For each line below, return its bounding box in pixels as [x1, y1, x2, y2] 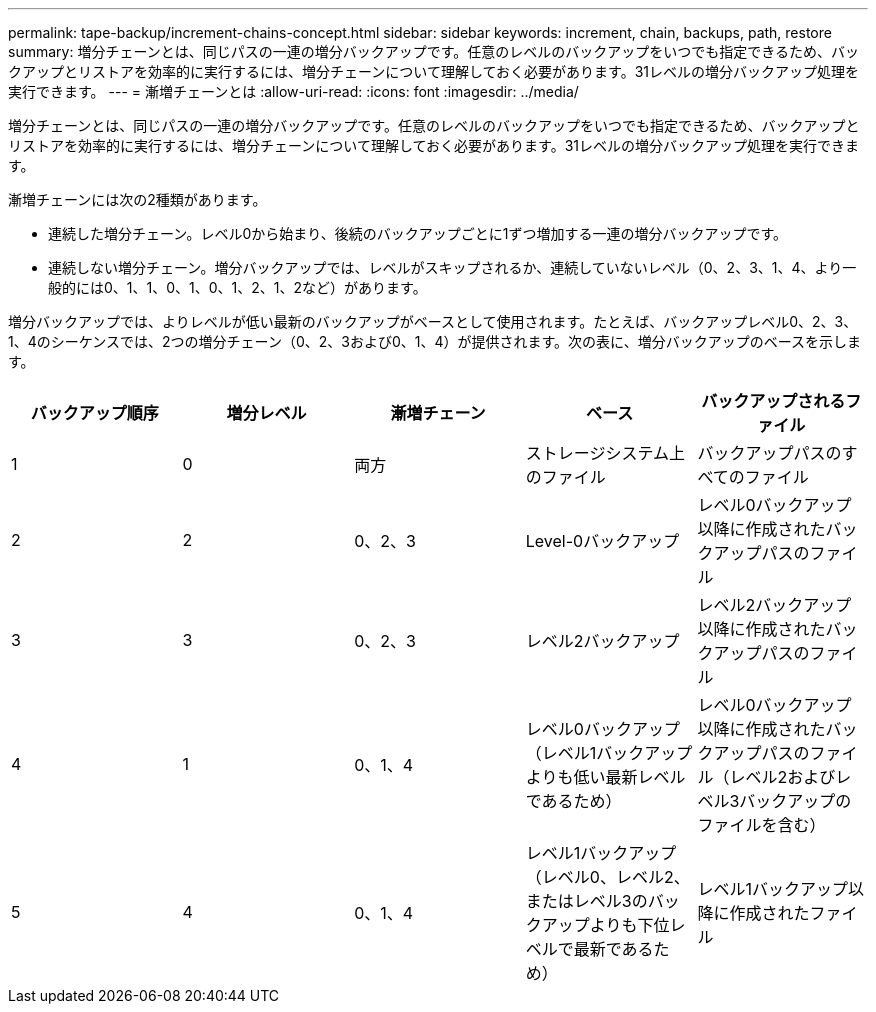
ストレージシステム [525, 443, 669, 463]
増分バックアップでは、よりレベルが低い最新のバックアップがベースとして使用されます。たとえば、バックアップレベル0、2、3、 [8, 313, 858, 330]
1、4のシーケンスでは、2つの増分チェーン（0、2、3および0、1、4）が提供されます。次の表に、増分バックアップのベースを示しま [8, 333, 861, 350]
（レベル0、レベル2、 [525, 867, 690, 887]
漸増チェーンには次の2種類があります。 [8, 191, 267, 208]
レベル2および [729, 767, 836, 787]
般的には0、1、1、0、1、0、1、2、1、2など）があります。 [48, 279, 427, 296]
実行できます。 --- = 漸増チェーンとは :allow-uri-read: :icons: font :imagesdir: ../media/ [8, 83, 579, 100]
